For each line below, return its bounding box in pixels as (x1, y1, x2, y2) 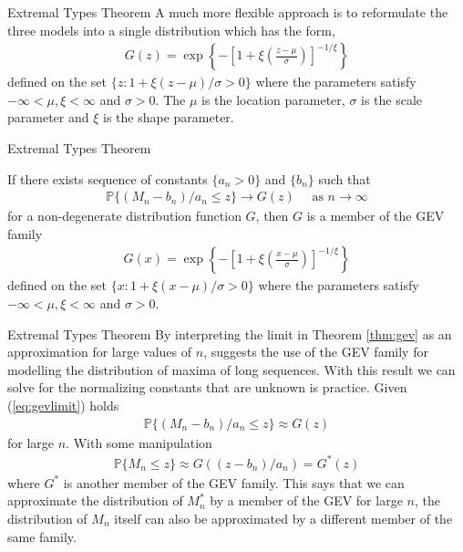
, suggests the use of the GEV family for (203, 342, 428, 361)
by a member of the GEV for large (210, 491, 403, 510)
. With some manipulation (66, 432, 212, 452)
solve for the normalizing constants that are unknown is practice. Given (7, 378, 407, 397)
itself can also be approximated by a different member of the (114, 508, 453, 527)
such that (318, 169, 371, 188)
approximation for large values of (7, 342, 192, 361)
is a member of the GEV (306, 206, 445, 225)
